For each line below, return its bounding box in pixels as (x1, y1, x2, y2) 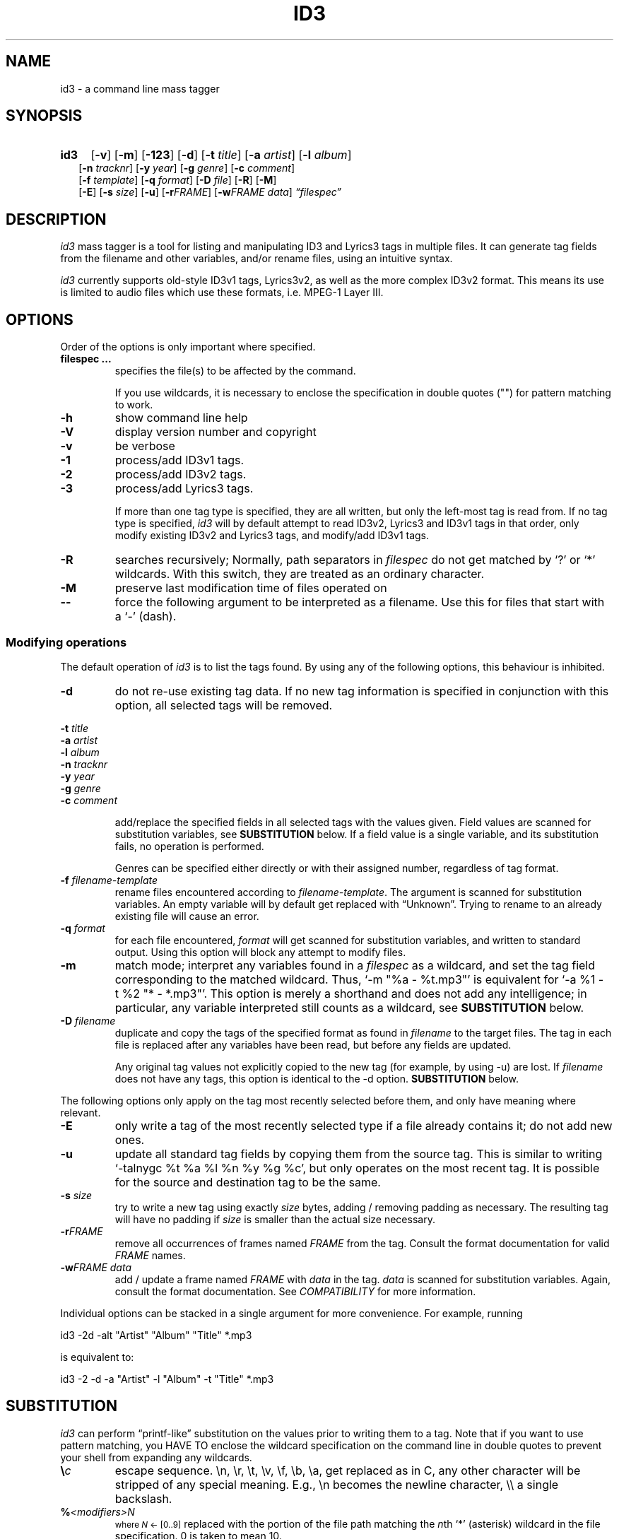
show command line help (114, 411, 248, 425)
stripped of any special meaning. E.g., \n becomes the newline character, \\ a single (114, 1477, 559, 1492)
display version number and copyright (114, 425, 317, 440)
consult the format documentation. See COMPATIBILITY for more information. (114, 1285, 476, 1297)
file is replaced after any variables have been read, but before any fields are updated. (114, 1038, 512, 1051)
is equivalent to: (60, 1350, 134, 1363)
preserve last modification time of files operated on (114, 581, 387, 596)
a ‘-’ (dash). (114, 609, 177, 624)
